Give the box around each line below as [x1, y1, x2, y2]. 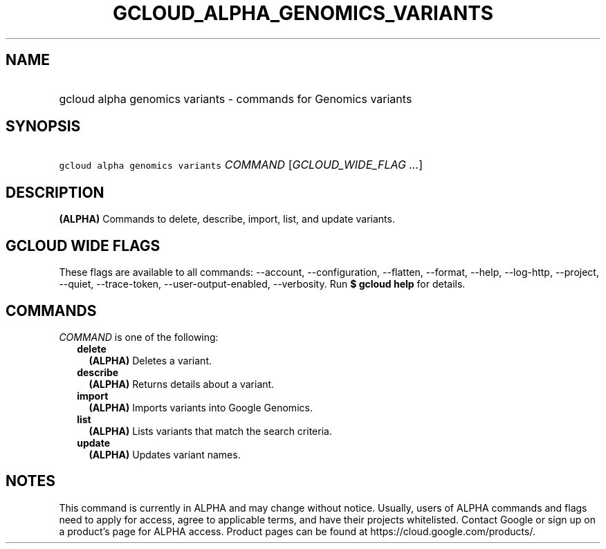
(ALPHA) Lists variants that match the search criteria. [89, 425, 332, 437]
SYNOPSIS [6, 118, 81, 136]
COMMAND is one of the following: [59, 331, 219, 343]
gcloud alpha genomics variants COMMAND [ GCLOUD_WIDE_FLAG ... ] [59, 158, 423, 172]
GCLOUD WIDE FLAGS [6, 236, 160, 254]
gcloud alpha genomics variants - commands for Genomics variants [59, 91, 412, 106]
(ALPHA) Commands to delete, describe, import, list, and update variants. [59, 213, 395, 225]
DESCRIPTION [6, 183, 104, 201]
